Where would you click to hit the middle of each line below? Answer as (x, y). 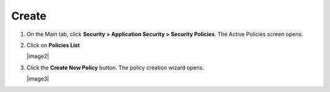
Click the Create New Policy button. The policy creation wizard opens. (115, 68)
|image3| (38, 79)
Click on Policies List (53, 45)
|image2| (38, 56)
